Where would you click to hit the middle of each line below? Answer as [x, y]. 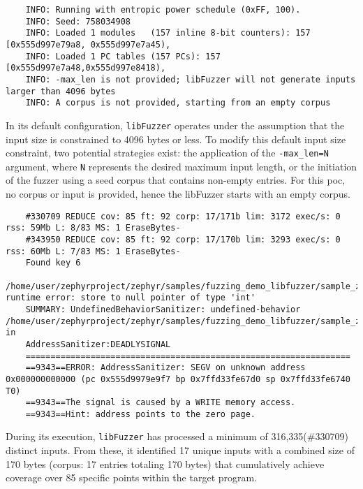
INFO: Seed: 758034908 [78, 21]
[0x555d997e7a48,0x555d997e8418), [86, 68]
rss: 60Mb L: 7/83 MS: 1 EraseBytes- [93, 251]
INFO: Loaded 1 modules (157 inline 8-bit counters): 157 [168, 33]
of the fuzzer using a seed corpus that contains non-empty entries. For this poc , [176, 180]
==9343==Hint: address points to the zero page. [140, 414]
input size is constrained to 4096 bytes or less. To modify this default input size [176, 139]
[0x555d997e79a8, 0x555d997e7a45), [88, 44]
